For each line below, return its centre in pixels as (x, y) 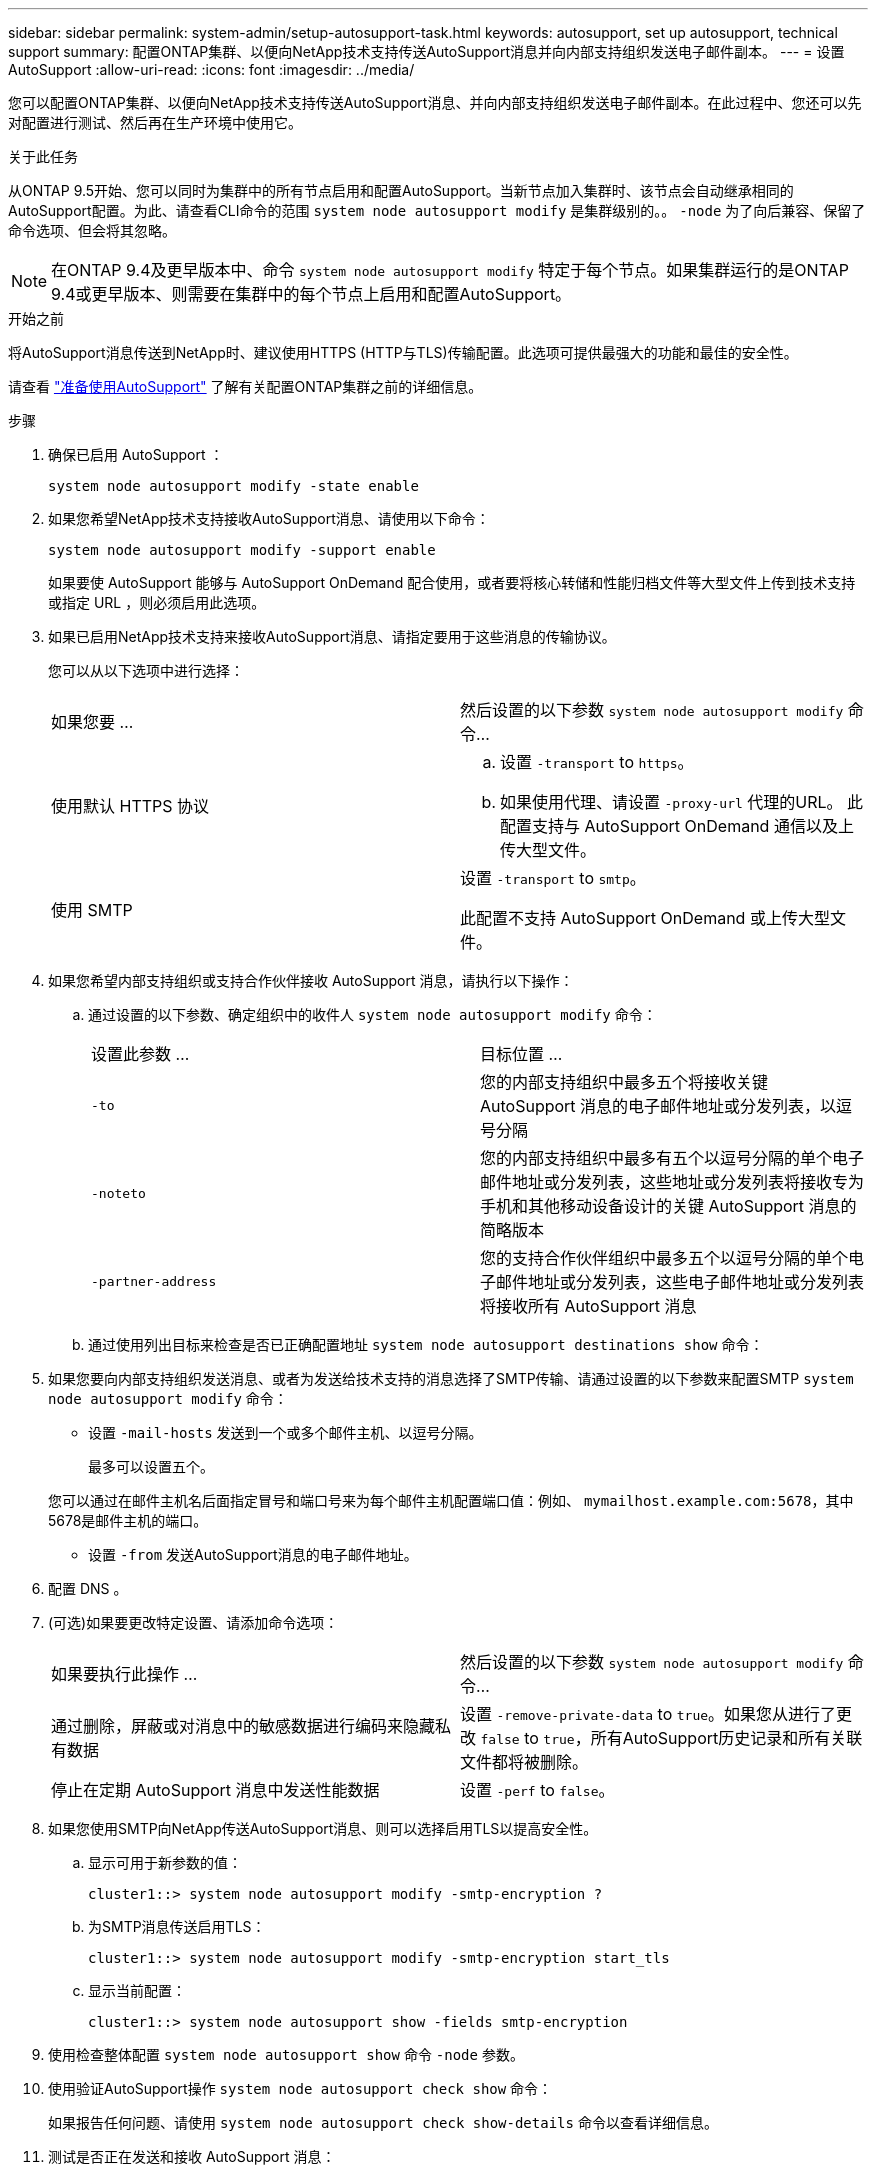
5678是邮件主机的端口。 (128, 1520)
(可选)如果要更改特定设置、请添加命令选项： (193, 1622)
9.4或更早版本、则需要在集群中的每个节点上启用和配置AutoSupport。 (311, 294)
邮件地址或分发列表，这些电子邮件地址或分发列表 (680, 1282)
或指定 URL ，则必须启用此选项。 (157, 602)
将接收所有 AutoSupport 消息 (588, 1306)
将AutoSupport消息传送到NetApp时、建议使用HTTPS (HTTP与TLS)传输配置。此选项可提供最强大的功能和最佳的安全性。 (403, 352)
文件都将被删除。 (524, 1762)
